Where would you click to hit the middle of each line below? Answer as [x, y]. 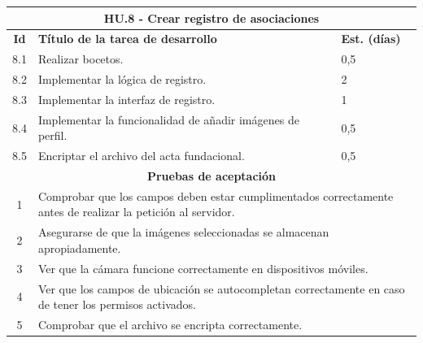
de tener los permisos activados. [117, 304]
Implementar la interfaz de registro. [126, 99]
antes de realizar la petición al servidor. [136, 212]
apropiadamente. [79, 247]
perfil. [52, 135]
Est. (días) [371, 39]
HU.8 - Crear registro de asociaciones [211, 17]
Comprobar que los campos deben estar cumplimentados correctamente [216, 195]
